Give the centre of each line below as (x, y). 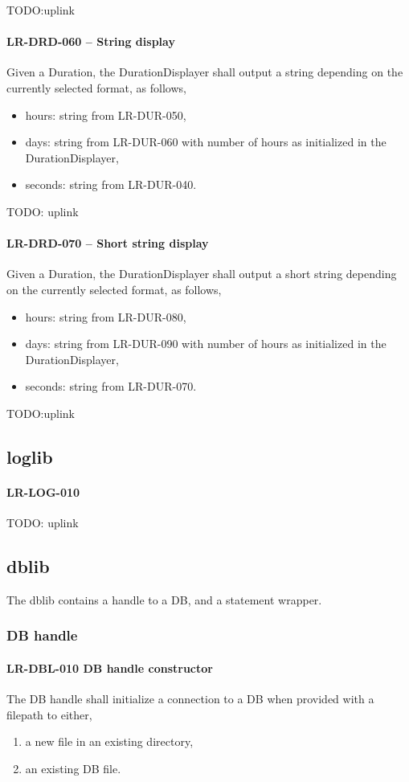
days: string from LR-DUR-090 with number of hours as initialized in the (206, 344)
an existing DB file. (73, 768)
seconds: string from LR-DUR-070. (111, 386)
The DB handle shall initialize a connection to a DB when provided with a (190, 699)
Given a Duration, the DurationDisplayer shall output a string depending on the (205, 72)
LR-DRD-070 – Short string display (108, 243)
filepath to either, (49, 714)
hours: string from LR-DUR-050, (106, 115)
